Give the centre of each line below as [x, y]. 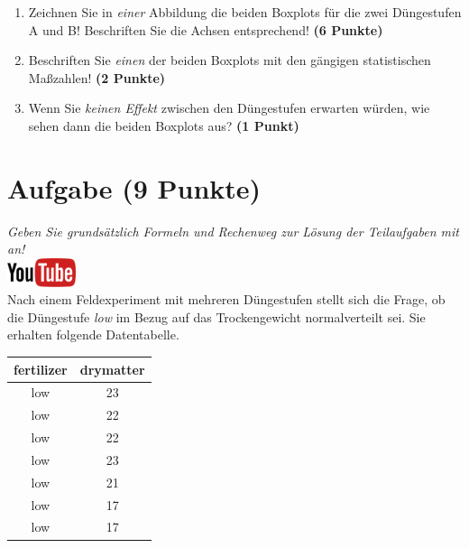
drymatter [112, 369]
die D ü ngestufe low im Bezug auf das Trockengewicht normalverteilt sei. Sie [216, 316]
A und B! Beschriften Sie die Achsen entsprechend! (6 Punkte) [206, 29]
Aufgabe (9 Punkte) [134, 187]
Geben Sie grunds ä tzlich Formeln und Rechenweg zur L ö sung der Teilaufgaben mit [233, 231]
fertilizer [41, 369]
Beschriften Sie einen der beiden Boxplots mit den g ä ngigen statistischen [230, 60]
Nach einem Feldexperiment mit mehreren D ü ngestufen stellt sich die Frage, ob [226, 299]
